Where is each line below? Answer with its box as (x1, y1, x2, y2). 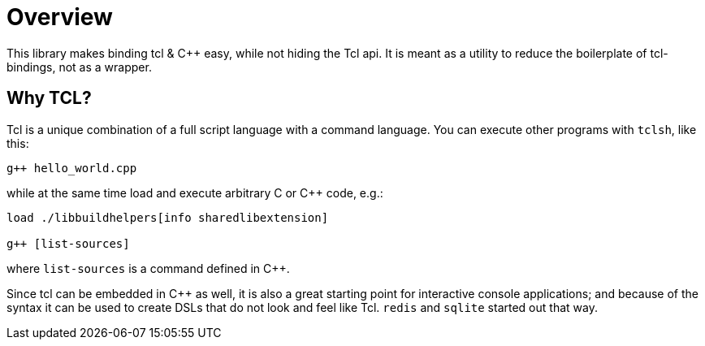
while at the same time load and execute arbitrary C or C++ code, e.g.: (6, 185, 383, 200)
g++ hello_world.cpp (6, 161, 137, 175)
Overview (6, 3, 113, 31)
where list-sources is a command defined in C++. (6, 261, 290, 275)
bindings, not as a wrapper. (6, 59, 152, 74)
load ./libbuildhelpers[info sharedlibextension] (6, 210, 329, 224)
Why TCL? (6, 88, 92, 109)
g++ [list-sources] (6, 236, 130, 250)
